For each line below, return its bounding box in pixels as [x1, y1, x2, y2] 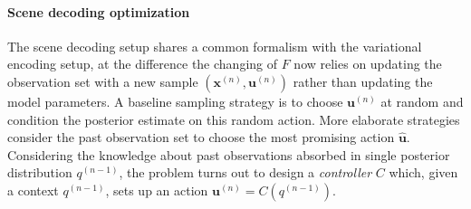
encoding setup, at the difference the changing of [7, 54, 278, 73]
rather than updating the [293, 71, 433, 90]
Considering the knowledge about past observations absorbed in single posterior [7, 145, 450, 164]
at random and [380, 91, 464, 110]
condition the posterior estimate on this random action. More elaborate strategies [7, 109, 460, 128]
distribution [7, 163, 72, 182]
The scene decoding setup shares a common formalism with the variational [7, 36, 422, 55]
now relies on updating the [293, 54, 442, 73]
